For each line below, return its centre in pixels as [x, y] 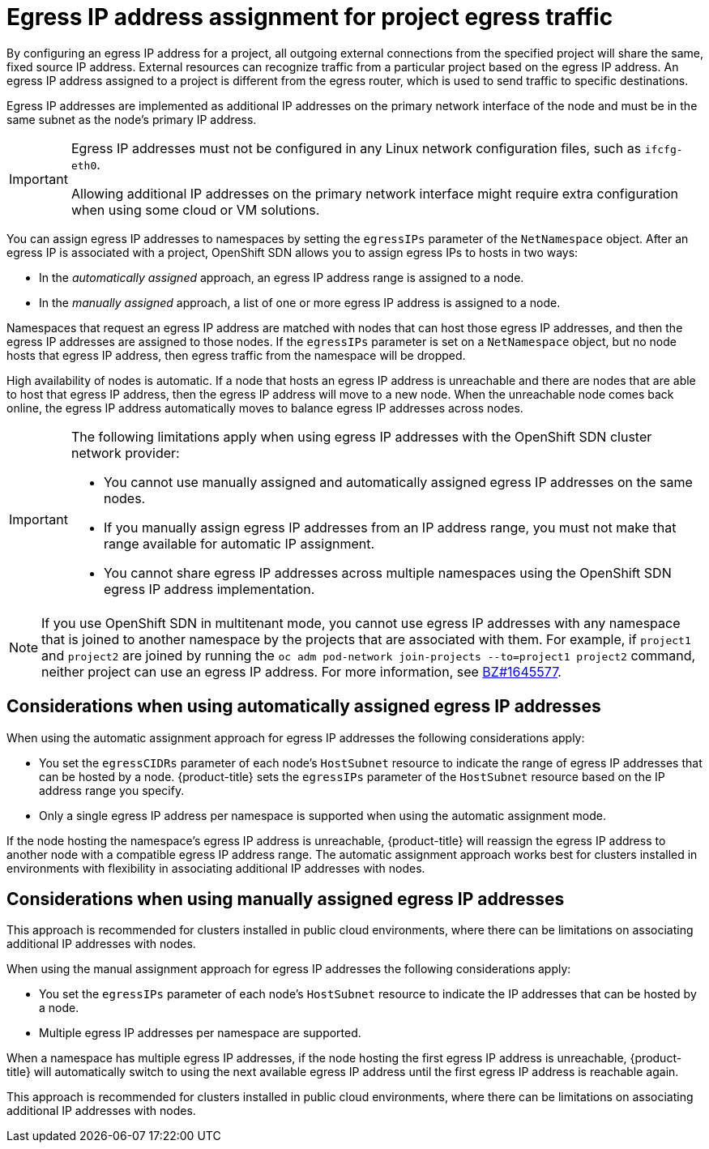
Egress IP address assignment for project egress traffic [310, 17]
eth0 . [85, 164]
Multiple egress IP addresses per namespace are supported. [200, 1033]
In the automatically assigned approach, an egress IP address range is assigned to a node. [282, 277]
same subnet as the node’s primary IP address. [132, 119]
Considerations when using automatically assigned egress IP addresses [304, 707]
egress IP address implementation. [209, 589]
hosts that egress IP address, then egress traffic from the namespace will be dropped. [236, 355]
